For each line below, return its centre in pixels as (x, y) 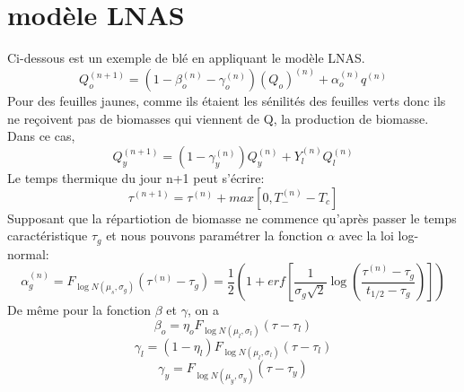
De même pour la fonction (79, 310)
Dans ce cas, (41, 136)
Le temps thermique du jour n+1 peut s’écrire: (136, 177)
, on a (203, 310)
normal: (28, 253)
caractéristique (48, 235)
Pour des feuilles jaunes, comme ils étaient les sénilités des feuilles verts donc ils (227, 101)
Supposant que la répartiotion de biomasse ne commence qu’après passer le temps (232, 218)
